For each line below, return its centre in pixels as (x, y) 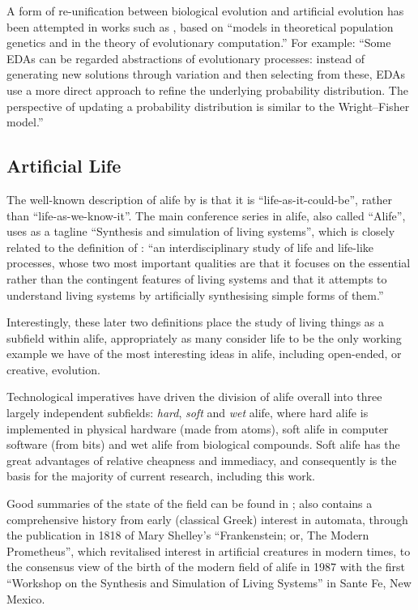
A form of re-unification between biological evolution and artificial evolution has (205, 11)
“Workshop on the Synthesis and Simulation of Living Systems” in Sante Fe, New (209, 583)
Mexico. (26, 598)
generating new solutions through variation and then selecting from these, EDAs (206, 74)
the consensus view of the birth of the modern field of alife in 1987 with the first (206, 567)
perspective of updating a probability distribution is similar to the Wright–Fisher (208, 106)
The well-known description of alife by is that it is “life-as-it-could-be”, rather (200, 199)
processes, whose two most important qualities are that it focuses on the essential (209, 263)
